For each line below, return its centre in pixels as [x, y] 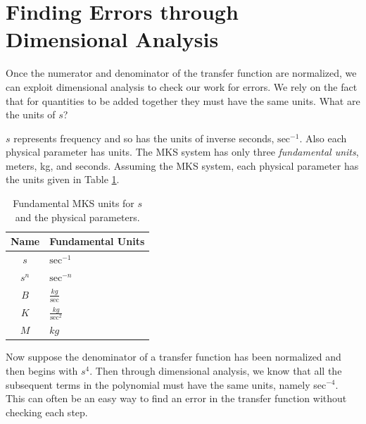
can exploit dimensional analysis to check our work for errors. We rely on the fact [182, 86]
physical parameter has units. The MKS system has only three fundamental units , [182, 152]
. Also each [323, 138]
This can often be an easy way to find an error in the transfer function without [176, 398]
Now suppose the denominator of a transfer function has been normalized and [173, 357]
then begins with [42, 370]
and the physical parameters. [77, 217]
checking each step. [47, 412]
